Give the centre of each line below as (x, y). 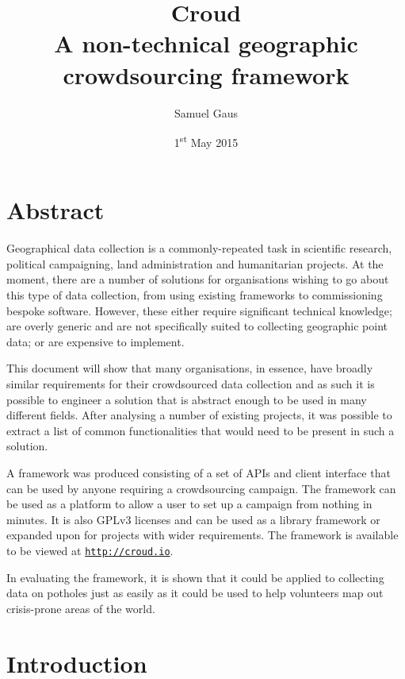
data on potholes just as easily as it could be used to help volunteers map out (195, 593)
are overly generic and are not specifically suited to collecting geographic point (197, 326)
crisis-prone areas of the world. (81, 608)
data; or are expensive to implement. (96, 341)
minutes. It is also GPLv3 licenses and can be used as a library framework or (193, 519)
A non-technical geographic (206, 43)
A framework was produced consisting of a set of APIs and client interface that (199, 473)
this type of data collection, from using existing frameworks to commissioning (195, 295)
